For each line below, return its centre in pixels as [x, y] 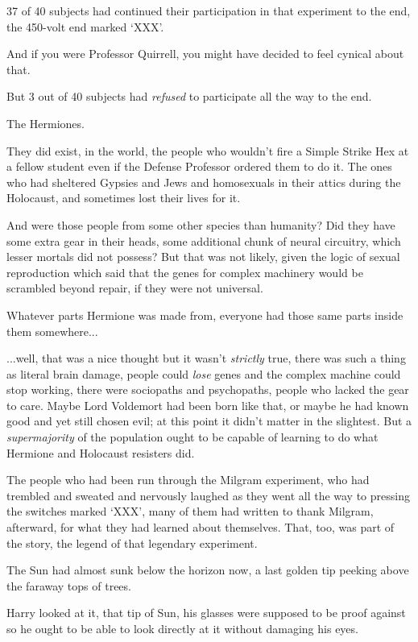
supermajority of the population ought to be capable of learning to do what [192, 437]
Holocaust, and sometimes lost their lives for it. [124, 198]
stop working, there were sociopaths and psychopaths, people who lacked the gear [208, 389]
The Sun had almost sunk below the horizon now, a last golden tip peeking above [208, 570]
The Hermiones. [46, 123]
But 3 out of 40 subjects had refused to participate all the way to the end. [189, 96]
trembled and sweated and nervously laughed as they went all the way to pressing [208, 495]
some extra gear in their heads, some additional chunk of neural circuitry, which [204, 240]
